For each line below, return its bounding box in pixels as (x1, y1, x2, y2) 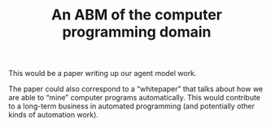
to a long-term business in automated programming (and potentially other (8, 101, 255, 111)
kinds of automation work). (8, 110, 99, 120)
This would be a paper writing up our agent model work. (8, 69, 197, 78)
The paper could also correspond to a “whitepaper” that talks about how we (8, 84, 264, 94)
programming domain (62, 23, 212, 41)
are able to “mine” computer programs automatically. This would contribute (8, 93, 260, 103)
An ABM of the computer (51, 6, 222, 24)
